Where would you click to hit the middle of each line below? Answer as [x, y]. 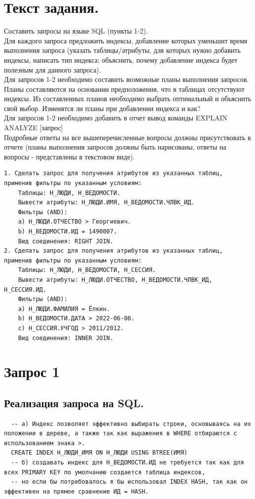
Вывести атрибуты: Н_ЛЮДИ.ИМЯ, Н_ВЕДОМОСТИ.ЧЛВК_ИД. [106, 203]
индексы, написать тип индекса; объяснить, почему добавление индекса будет [121, 59]
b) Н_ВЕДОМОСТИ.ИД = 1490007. [68, 231]
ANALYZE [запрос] [34, 128]
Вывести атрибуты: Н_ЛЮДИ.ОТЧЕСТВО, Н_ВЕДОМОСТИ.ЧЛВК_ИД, [115, 280]
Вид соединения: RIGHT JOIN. [66, 241]
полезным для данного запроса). [53, 69]
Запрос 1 [32, 371]
